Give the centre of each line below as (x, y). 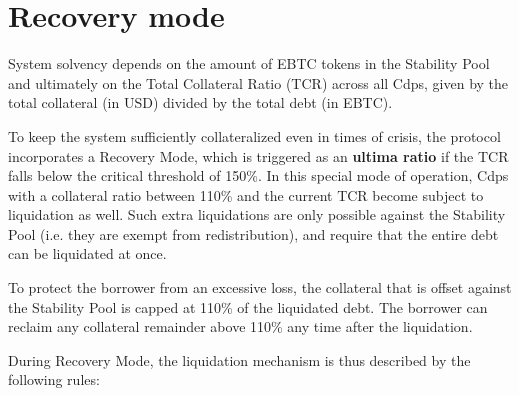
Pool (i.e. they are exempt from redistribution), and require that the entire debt (253, 233)
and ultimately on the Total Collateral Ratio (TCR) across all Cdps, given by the (258, 82)
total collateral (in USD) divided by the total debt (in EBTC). (200, 102)
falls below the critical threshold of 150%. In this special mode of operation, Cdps (258, 175)
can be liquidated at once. (87, 253)
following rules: (54, 379)
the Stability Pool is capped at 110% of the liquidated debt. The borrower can (248, 306)
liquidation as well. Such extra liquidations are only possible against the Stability (257, 214)
